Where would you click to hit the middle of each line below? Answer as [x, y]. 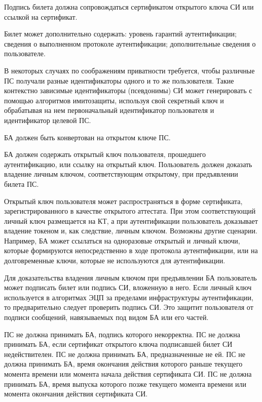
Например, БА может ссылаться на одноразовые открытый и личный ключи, [122, 240]
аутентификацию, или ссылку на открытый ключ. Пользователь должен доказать [128, 164]
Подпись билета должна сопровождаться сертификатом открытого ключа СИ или [129, 7]
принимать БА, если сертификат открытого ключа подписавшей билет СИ [118, 344]
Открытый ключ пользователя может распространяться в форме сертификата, [123, 201]
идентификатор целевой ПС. [48, 120]
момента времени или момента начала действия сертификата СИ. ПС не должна [128, 374]
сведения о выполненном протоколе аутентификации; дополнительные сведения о [130, 43]
